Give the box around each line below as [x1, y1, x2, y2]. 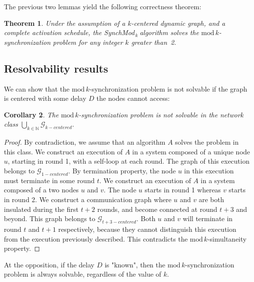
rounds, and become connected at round [97, 204, 217, 214]
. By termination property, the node [68, 165, 176, 175]
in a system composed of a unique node [132, 146, 250, 156]
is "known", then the [105, 259, 166, 269]
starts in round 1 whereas [145, 185, 221, 195]
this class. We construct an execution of [4, 146, 123, 156]
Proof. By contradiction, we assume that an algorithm [4, 137, 166, 147]
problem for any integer [53, 37, 123, 47]
